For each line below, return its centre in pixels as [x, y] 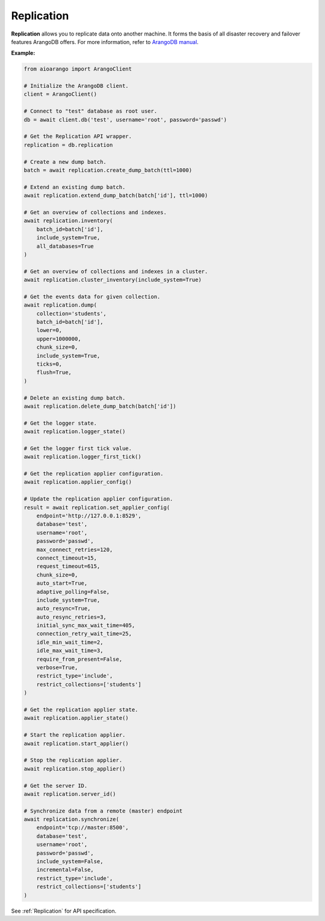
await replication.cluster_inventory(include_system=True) [113, 280]
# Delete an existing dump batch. [75, 398]
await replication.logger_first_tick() [82, 457]
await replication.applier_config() [78, 482]
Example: [23, 53]
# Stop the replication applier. [73, 760]
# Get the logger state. [60, 423]
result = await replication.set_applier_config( [97, 507]
